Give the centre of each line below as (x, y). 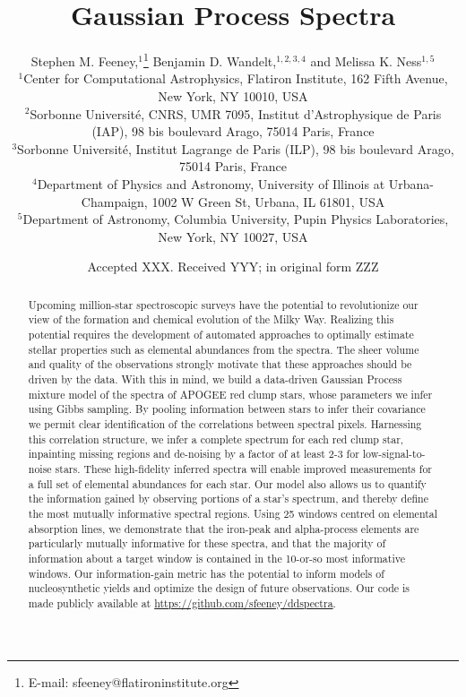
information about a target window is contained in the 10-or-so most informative (216, 558)
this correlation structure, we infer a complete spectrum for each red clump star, (216, 439)
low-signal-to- (394, 454)
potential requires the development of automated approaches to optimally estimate (221, 335)
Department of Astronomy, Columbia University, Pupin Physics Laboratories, (236, 219)
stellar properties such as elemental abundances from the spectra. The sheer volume (224, 349)
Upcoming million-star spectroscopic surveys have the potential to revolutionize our (223, 304)
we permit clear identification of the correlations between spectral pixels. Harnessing (225, 423)
